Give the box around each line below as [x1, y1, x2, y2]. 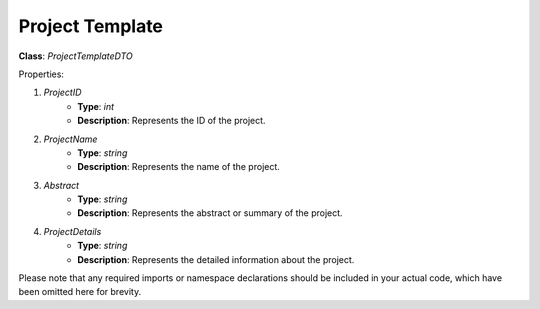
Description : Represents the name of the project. [77, 161, 280, 173]
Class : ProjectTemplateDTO [18, 50, 134, 62]
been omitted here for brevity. [18, 286, 142, 298]
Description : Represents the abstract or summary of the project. [77, 207, 344, 219]
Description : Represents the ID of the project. [77, 115, 266, 127]
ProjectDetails [43, 225, 102, 237]
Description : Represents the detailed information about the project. [77, 253, 355, 265]
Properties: [18, 68, 65, 80]
